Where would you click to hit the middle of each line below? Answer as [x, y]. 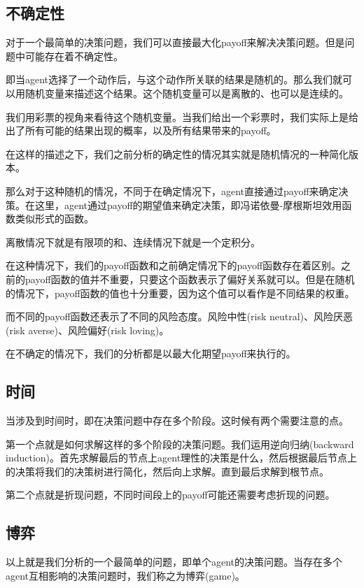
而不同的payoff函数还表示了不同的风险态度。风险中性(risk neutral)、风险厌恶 [180, 316]
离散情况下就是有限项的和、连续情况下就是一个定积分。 [133, 242]
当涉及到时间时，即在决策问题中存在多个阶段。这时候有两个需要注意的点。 [177, 421]
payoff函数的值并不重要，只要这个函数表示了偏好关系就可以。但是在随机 [190, 279]
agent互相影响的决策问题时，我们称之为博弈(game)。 [125, 575]
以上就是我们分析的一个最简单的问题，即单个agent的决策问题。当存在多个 [174, 562]
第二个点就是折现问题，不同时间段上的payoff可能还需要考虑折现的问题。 [170, 495]
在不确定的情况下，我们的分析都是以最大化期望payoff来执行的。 [151, 353]
